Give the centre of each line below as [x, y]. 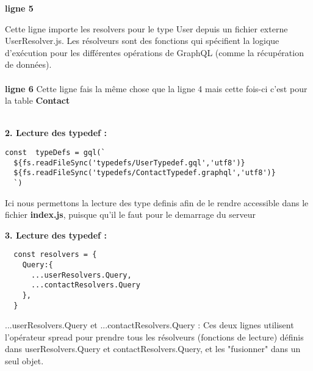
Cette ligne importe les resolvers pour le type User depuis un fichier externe [146, 28]
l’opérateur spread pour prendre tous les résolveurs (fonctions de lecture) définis [154, 337]
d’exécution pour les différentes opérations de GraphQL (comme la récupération [154, 52]
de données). [28, 64]
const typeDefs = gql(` [55, 152]
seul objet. [24, 361]
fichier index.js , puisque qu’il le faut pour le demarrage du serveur [131, 214]
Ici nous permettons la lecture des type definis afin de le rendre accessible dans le [157, 202]
